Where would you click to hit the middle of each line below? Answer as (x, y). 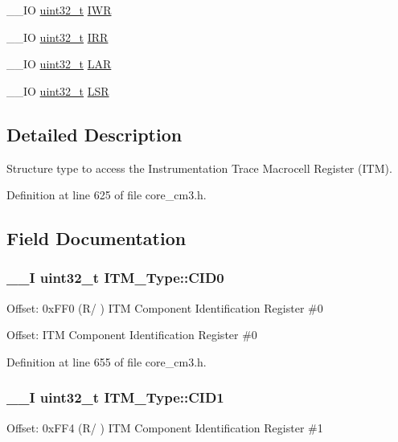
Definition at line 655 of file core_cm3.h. (107, 361)
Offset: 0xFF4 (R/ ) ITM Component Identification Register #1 (165, 427)
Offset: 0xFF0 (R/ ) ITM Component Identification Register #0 (165, 307)
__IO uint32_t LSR (58, 90)
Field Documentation (96, 238)
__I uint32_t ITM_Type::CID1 (115, 397)
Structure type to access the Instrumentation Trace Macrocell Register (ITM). (199, 168)
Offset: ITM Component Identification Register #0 (132, 335)
